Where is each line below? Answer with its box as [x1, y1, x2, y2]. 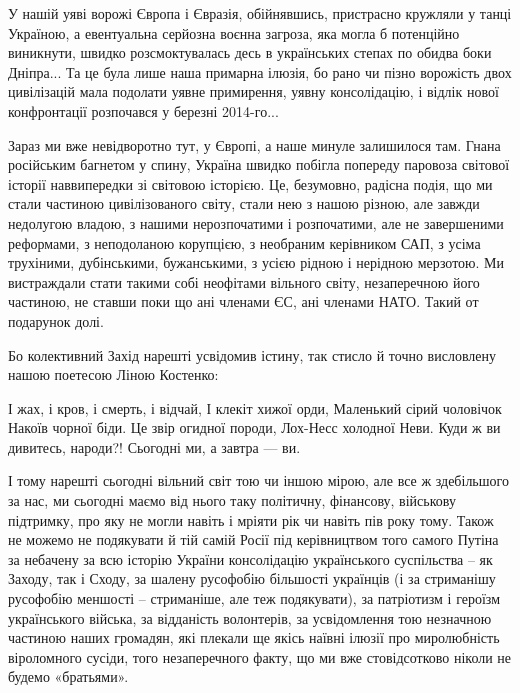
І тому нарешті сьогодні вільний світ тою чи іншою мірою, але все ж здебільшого [8, 470, 509, 491]
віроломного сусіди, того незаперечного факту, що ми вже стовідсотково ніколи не [8, 646, 512, 667]
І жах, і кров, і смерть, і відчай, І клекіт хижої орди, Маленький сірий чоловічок [8, 397, 502, 418]
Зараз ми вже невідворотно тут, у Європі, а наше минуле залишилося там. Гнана [8, 134, 501, 155]
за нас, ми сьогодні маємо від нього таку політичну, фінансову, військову [8, 490, 456, 511]
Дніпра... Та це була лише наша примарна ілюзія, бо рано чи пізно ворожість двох [8, 61, 512, 82]
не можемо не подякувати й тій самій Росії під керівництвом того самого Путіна [8, 529, 499, 550]
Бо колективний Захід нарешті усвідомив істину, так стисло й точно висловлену [8, 344, 497, 365]
